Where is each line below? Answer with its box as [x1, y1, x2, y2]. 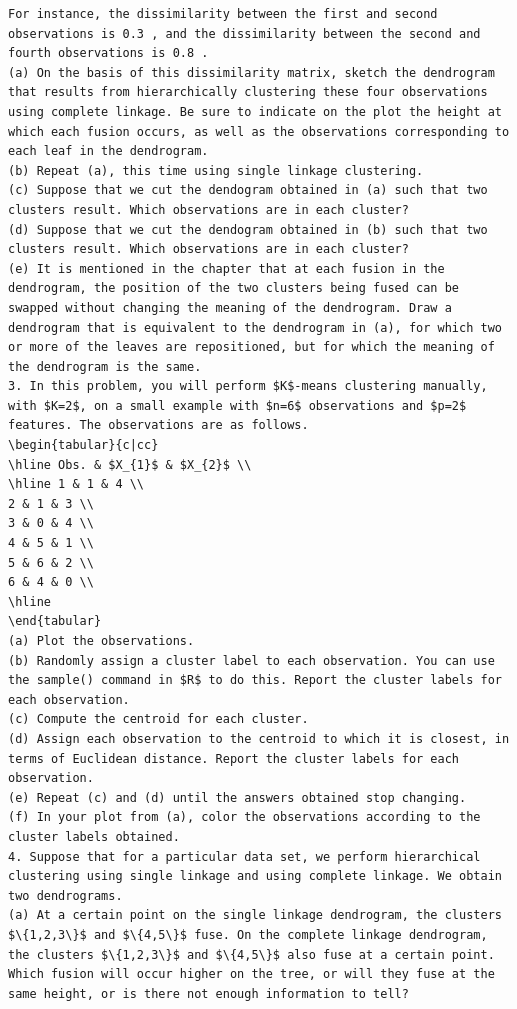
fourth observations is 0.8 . [8, 46, 209, 61]
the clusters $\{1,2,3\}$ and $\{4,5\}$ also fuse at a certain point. [8, 947, 495, 962]
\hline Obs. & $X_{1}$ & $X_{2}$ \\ [8, 457, 252, 472]
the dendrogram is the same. [8, 359, 202, 374]
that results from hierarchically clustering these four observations [8, 85, 488, 100]
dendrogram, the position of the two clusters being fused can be [8, 281, 460, 296]
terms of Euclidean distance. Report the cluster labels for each [8, 751, 460, 766]
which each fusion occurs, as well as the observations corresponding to [8, 124, 510, 139]
